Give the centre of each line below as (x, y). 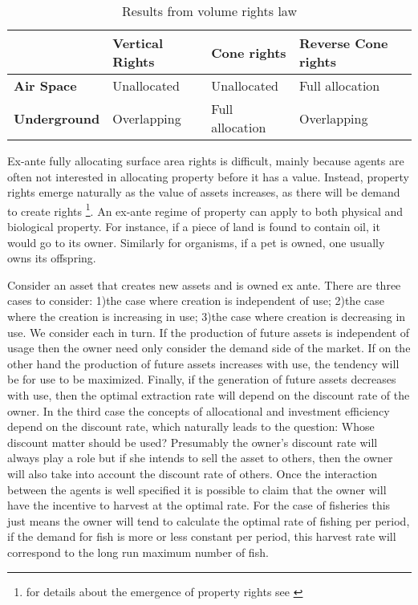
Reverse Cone (343, 43)
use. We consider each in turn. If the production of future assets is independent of (209, 332)
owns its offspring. (52, 258)
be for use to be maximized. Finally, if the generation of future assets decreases (202, 379)
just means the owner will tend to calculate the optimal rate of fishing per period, (209, 520)
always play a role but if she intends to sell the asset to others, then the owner (200, 458)
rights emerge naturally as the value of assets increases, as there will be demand (204, 192)
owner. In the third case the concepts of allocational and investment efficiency (199, 410)
